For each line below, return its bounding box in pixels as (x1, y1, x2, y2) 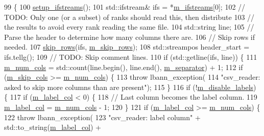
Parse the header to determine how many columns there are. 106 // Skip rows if (4, 31, 255, 42)
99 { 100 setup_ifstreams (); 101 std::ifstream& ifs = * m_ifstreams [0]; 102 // (4, 2, 246, 12)
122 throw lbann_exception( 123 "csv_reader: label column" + (4, 111, 201, 122)
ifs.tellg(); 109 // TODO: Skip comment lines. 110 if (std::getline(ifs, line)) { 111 (4, 51, 257, 62)
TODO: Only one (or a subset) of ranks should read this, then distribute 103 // (4, 11, 255, 22)
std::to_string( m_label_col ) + (4, 122, 102, 132)
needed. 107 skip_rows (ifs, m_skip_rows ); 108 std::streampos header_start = (4, 41, 250, 52)
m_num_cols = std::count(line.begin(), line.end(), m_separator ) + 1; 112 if (4, 61, 243, 72)
